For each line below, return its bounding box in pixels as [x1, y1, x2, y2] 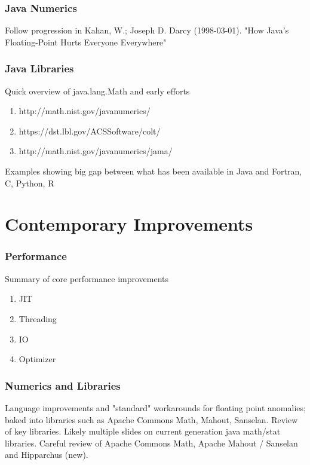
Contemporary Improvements [5, 212, 253, 236]
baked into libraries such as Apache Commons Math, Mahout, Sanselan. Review [5, 413, 298, 426]
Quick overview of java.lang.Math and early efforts [5, 84, 190, 97]
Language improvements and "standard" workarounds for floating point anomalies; [5, 401, 306, 414]
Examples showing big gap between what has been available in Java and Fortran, [5, 165, 302, 177]
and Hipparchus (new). [5, 448, 88, 461]
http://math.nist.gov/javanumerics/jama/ [19, 145, 173, 157]
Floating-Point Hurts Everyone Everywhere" [5, 35, 167, 48]
